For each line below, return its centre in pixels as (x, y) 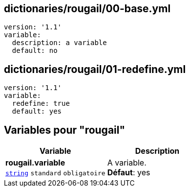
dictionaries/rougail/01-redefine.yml (95, 69)
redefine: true (41, 104)
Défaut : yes (129, 173)
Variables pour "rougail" (65, 130)
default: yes (37, 111)
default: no (35, 51)
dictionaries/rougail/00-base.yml (87, 9)
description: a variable (59, 43)
